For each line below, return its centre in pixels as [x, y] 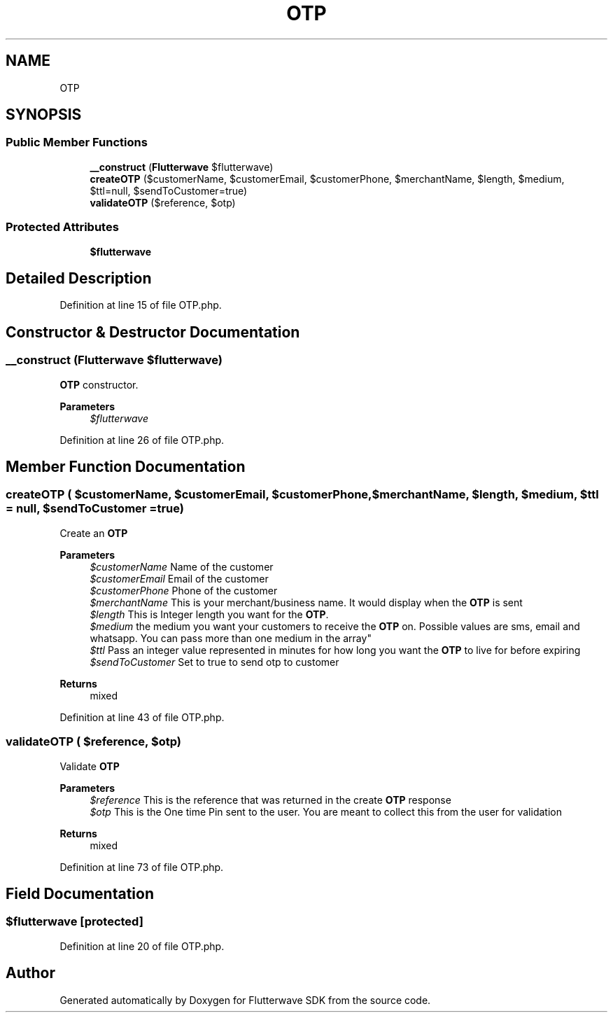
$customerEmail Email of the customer [179, 578]
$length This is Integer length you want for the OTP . [209, 614]
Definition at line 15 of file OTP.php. [141, 305]
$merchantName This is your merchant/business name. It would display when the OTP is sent [306, 602]
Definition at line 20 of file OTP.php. [142, 946]
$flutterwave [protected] [75, 922]
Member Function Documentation [126, 467]
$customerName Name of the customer [182, 566]
